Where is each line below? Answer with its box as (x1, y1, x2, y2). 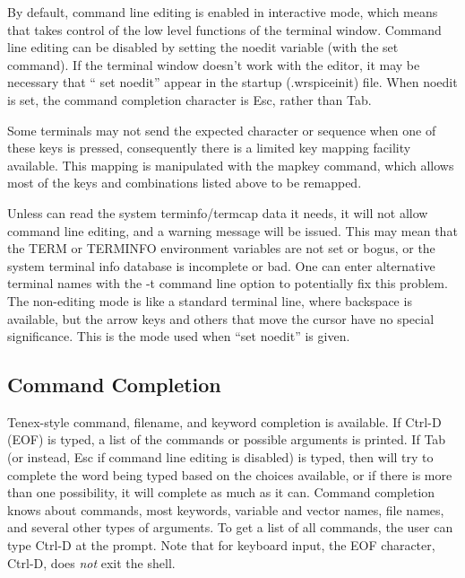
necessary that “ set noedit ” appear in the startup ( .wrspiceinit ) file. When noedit (7, 73, 458, 92)
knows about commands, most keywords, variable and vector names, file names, (7, 500, 444, 519)
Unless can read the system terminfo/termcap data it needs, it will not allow (7, 203, 428, 222)
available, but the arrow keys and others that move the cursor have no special (7, 309, 435, 328)
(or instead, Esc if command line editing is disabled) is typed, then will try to (7, 448, 434, 467)
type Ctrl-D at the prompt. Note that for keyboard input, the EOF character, (7, 536, 435, 555)
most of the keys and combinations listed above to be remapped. (7, 173, 362, 192)
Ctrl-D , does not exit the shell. (7, 553, 176, 572)
